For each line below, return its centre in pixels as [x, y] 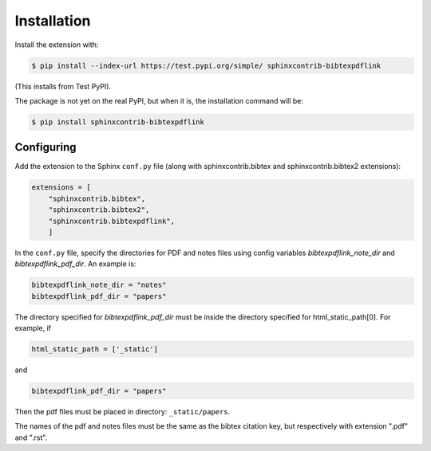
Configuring [45, 147]
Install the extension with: [57, 45]
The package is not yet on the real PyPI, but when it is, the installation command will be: [159, 100]
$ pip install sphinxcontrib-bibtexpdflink [118, 122]
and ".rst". [31, 437]
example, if [33, 328]
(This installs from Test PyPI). [63, 86]
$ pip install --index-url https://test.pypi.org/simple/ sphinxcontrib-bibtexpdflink [206, 65]
